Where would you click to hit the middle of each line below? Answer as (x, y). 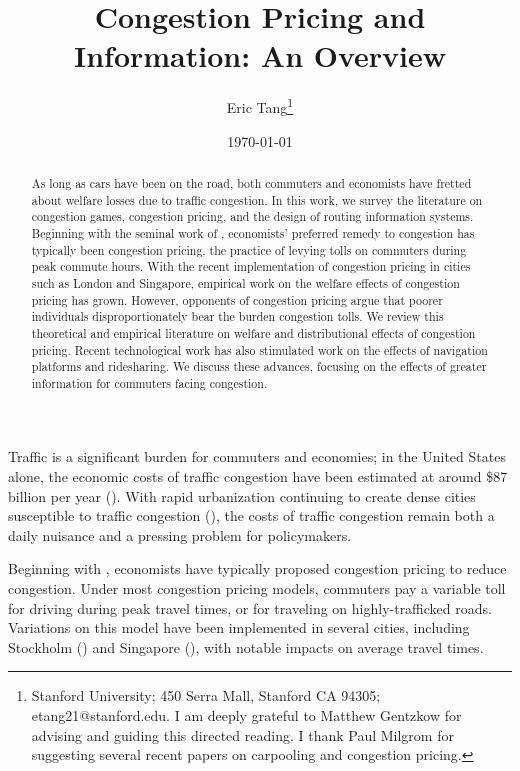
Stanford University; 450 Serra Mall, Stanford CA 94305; (206, 695)
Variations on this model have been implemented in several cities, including (239, 627)
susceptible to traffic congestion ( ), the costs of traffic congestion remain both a (251, 515)
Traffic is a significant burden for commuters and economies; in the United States (257, 456)
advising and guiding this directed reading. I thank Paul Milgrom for (242, 734)
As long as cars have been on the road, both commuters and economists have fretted (251, 182)
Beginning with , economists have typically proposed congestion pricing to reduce (257, 568)
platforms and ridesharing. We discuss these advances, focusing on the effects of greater (259, 366)
